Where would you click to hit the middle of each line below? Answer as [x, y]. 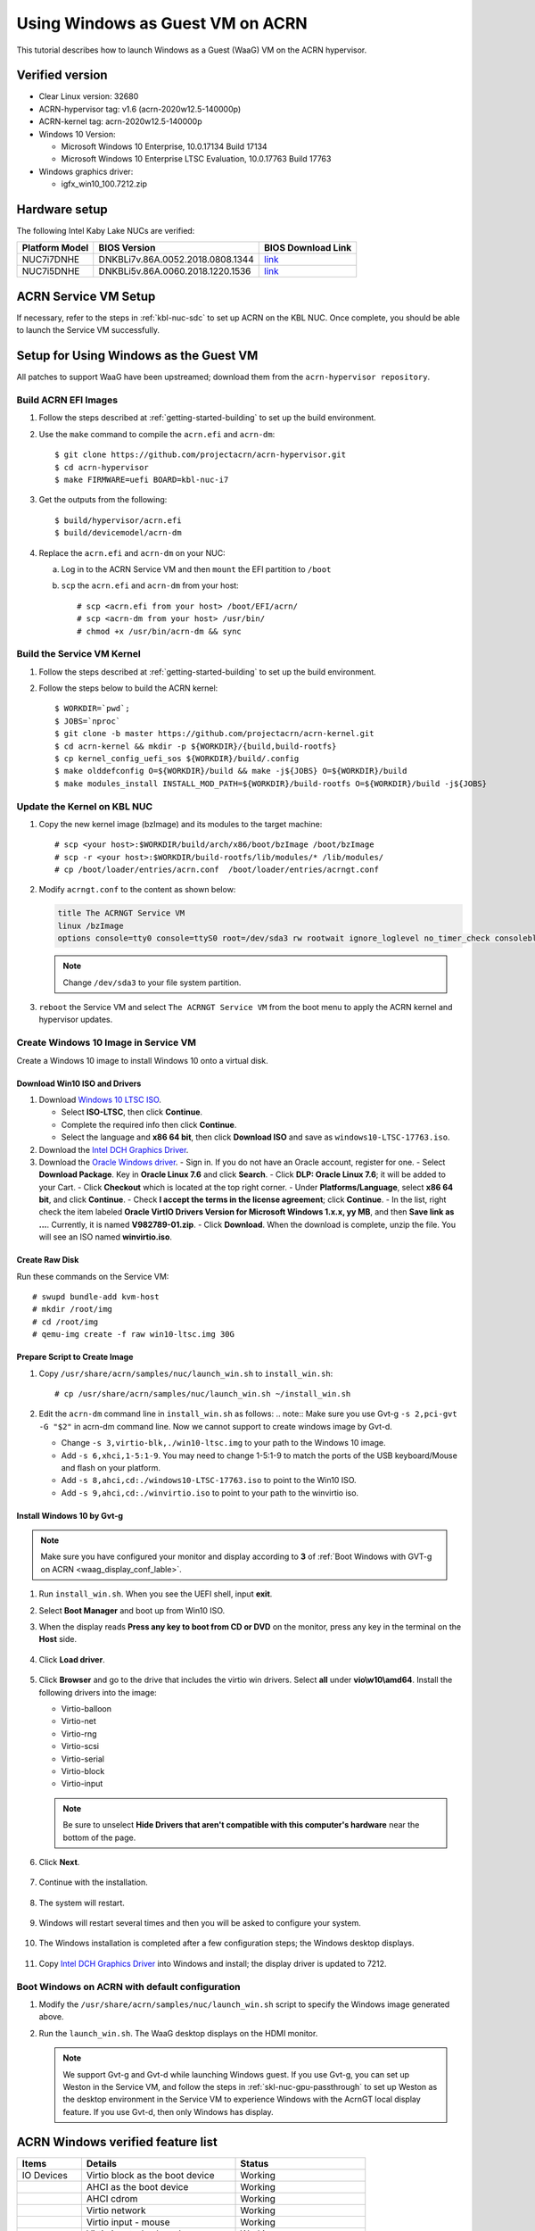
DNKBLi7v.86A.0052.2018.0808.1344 [176, 260]
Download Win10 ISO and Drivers [79, 1083]
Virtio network [116, 2210]
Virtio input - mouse [128, 2222]
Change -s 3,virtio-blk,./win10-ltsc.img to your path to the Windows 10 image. [224, 1443]
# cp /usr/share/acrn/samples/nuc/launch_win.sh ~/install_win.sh [203, 1393]
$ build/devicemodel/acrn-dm [118, 533]
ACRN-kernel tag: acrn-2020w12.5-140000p [120, 121]
